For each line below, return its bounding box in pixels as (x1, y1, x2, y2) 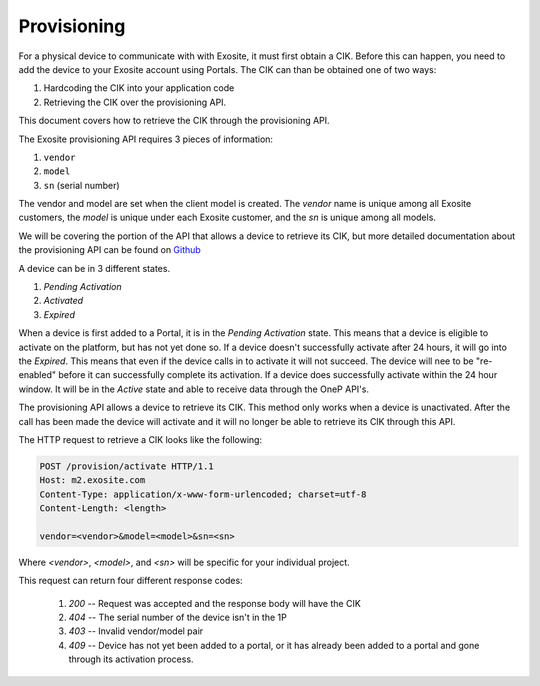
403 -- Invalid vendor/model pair (68, 625, 204, 637)
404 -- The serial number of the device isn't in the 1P (68, 611, 287, 624)
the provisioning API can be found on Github (18, 244, 202, 256)
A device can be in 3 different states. (18, 262, 170, 274)
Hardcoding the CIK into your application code (43, 82, 235, 94)
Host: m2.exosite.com (39, 475, 146, 486)
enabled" (18, 369, 57, 381)
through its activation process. (68, 653, 194, 665)
